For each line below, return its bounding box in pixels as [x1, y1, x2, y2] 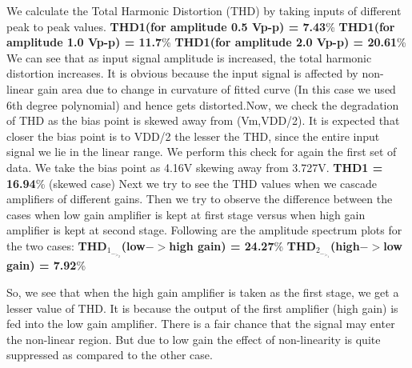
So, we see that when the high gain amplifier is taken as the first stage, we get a [6, 284, 399, 301]
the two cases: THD [6, 237, 107, 254]
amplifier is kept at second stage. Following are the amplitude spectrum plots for [6, 222, 402, 238]
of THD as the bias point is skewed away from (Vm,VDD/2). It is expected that [6, 112, 400, 129]
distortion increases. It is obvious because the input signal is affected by [6, 65, 358, 82]
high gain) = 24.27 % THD [169, 237, 316, 254]
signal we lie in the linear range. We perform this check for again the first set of [6, 143, 397, 160]
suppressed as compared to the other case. [6, 346, 213, 363]
